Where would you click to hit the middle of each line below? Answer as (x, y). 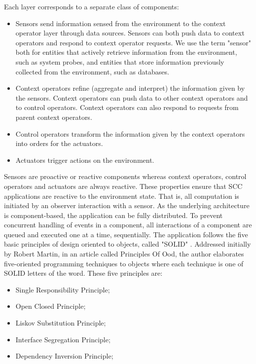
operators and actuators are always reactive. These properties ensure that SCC (123, 186)
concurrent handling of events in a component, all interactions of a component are (128, 225)
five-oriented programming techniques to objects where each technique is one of (124, 263)
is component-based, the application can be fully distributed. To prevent (113, 215)
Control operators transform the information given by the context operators (130, 133)
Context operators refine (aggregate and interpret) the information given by (130, 88)
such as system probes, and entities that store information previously (120, 61)
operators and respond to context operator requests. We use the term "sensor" (133, 42)
